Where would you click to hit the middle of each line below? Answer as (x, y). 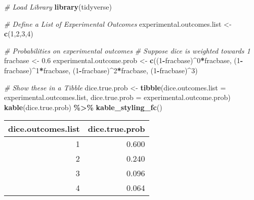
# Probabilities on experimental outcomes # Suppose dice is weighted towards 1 (127, 50)
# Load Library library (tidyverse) (58, 7)
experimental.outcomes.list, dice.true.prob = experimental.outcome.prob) (117, 97)
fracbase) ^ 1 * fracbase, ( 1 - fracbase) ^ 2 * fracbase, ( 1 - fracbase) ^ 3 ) (101, 70)
